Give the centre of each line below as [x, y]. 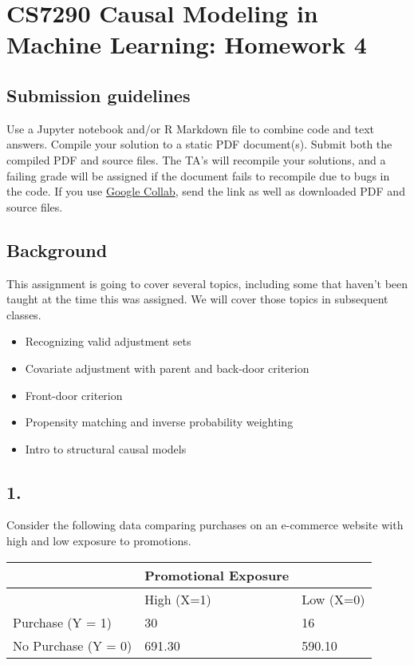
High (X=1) [178, 599]
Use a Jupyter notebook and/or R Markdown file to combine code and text [191, 128]
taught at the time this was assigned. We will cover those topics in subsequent [197, 299]
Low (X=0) [333, 599]
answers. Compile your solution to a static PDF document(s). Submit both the [199, 144]
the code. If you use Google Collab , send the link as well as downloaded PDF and [206, 191]
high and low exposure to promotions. [99, 541]
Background [57, 249]
